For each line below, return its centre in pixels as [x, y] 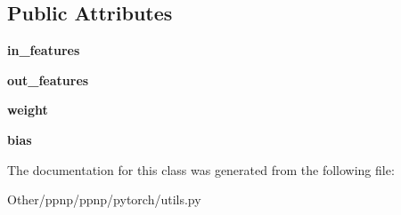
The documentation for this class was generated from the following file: [201, 169]
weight [28, 110]
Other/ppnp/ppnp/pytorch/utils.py [104, 199]
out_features [48, 80]
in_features [44, 50]
